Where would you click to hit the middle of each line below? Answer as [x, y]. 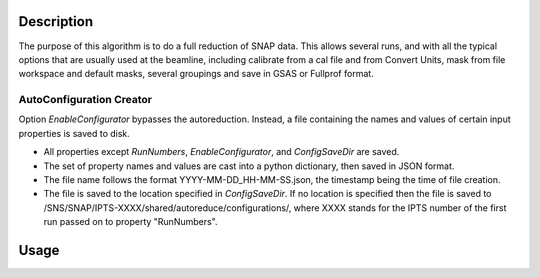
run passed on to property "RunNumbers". [131, 222]
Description [56, 21]
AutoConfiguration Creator [85, 100]
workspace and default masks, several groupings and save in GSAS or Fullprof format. [196, 74]
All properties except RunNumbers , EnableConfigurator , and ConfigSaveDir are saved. [221, 152]
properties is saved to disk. [74, 133]
